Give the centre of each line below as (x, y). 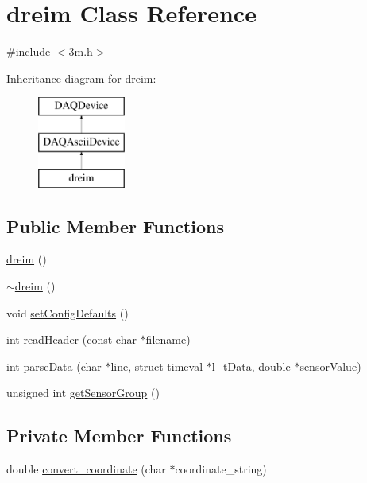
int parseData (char (54, 366)
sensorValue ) (330, 366)
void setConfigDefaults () (68, 312)
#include (29, 51)
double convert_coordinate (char (86, 469)
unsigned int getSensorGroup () (83, 393)
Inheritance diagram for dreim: (81, 78)
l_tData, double (251, 366)
